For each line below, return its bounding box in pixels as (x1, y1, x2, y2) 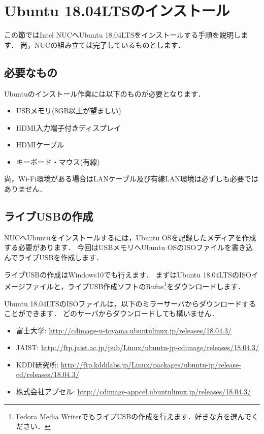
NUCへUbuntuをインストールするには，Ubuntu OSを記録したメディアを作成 (4, 232, 256, 242)
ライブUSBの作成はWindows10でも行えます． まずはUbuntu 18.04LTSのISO (4, 269, 251, 280)
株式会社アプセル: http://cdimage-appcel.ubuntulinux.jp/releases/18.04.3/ (16, 386, 251, 397)
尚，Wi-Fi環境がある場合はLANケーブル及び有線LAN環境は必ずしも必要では (4, 173, 258, 184)
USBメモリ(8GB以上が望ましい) (16, 105, 121, 116)
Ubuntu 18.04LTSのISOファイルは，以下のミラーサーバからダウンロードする (4, 298, 256, 308)
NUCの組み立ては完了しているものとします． (35, 39, 185, 50)
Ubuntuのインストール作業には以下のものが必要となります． (4, 88, 205, 99)
